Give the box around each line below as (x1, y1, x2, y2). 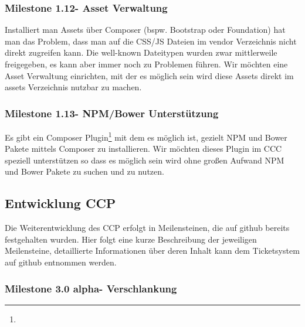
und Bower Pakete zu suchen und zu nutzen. (5, 165, 164, 178)
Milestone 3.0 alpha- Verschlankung (5, 281, 177, 295)
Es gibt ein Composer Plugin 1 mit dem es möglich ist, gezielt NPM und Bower (5, 130, 287, 143)
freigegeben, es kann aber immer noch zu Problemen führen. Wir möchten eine (5, 58, 288, 70)
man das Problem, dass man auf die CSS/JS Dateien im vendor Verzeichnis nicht (5, 35, 297, 47)
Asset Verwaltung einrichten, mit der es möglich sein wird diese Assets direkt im (5, 69, 294, 81)
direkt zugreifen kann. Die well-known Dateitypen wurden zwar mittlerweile (5, 46, 277, 59)
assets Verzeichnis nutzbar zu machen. (5, 81, 142, 93)
